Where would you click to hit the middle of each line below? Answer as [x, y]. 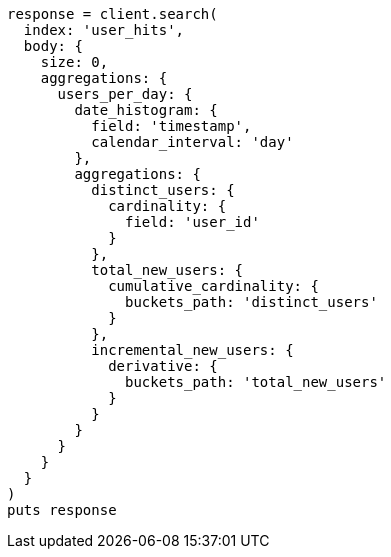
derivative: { [163, 366]
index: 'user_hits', [104, 30]
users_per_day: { [125, 94]
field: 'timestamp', [171, 126]
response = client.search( [112, 14]
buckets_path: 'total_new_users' [256, 382]
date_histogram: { [146, 110]
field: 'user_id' [192, 222]
